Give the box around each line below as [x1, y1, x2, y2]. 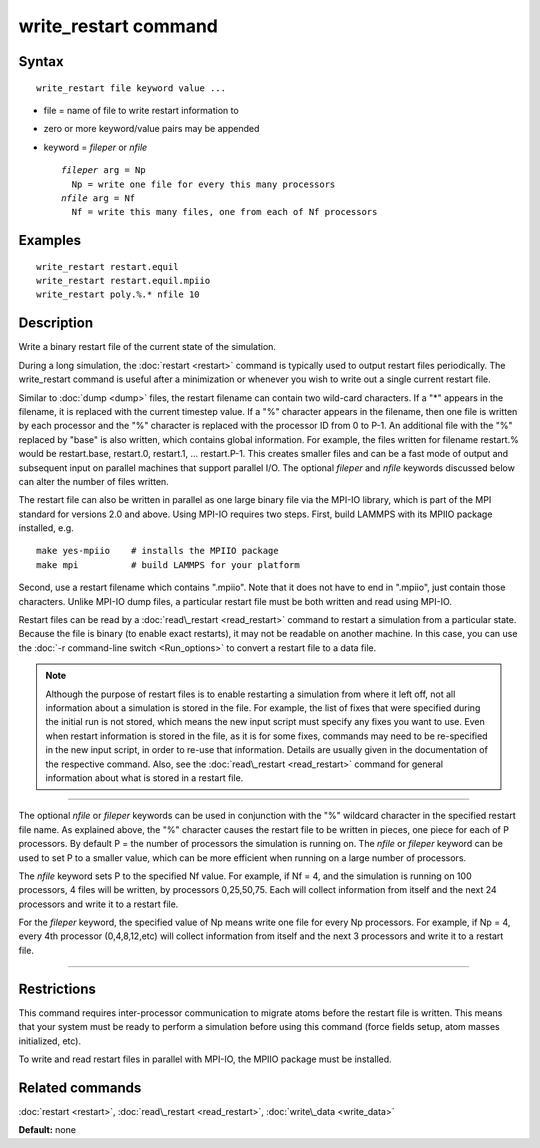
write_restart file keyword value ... [36, 82, 227, 94]
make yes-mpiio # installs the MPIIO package [36, 545, 279, 557]
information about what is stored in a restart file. [45, 771, 244, 784]
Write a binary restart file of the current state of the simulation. [18, 341, 277, 353]
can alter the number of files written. [18, 475, 169, 487]
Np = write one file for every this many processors [71, 178, 336, 190]
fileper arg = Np [61, 165, 146, 176]
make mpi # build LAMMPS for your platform [36, 559, 300, 570]
